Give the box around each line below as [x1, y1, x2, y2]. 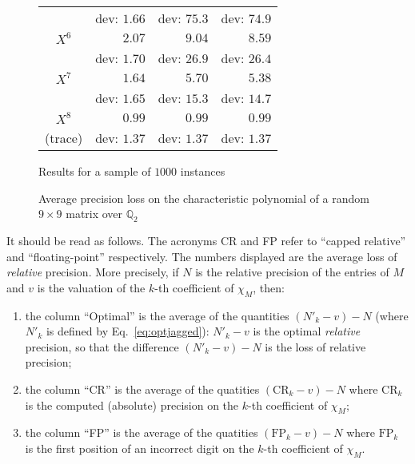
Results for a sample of [38, 163, 151, 179]
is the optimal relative [253, 323, 361, 339]
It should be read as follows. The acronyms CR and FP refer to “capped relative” [6, 232, 406, 248]
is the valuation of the [37, 279, 146, 295]
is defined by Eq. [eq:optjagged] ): [46, 323, 209, 339]
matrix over [66, 205, 123, 222]
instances [180, 163, 225, 179]
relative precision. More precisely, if [6, 264, 179, 280]
